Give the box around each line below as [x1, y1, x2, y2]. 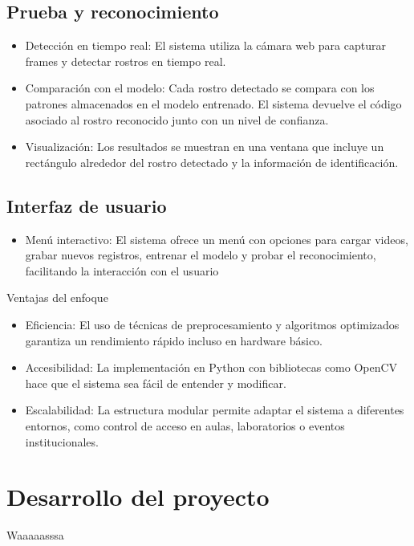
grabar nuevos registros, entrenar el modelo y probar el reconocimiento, [25, 247, 376, 263]
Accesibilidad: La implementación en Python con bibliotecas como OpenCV [25, 359, 398, 376]
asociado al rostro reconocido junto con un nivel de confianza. [25, 111, 329, 128]
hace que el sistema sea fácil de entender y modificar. [25, 374, 286, 391]
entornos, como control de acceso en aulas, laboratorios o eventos [25, 417, 345, 434]
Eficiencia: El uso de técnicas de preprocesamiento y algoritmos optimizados [25, 316, 400, 332]
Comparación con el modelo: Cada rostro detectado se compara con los [25, 79, 375, 96]
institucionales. [25, 433, 99, 450]
